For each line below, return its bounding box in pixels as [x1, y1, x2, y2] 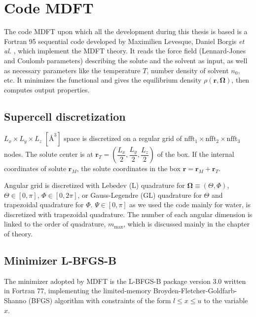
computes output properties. [4, 84, 90, 94]
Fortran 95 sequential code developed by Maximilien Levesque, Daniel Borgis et [4, 36, 245, 46]
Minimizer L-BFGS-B [4, 253, 117, 268]
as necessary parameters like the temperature [4, 65, 141, 75]
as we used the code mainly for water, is [129, 199, 251, 210]
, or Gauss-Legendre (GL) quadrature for [77, 189, 202, 200]
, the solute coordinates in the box [76, 163, 181, 174]
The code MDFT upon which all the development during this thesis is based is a [4, 26, 248, 37]
